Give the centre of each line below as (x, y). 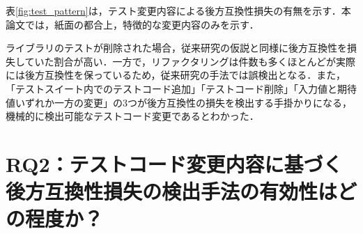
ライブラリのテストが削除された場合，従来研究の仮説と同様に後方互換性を (176, 48)
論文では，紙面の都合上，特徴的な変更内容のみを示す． (132, 24)
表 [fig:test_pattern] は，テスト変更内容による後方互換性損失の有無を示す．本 (178, 10)
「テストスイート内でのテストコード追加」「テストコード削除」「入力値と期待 (181, 88)
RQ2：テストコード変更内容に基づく (174, 163)
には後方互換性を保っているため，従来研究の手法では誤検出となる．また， (176, 75)
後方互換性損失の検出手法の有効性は (172, 191)
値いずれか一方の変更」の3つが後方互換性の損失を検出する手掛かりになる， (179, 102)
